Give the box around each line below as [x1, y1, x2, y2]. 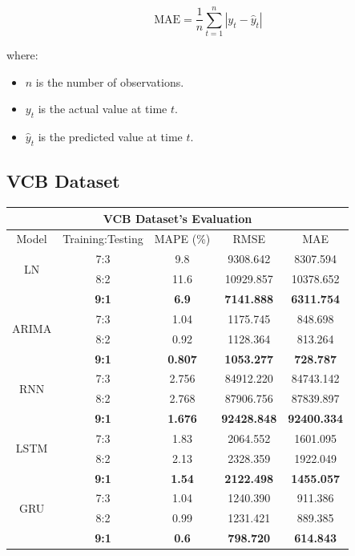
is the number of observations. [35, 73, 184, 90]
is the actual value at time [38, 100, 167, 117]
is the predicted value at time [38, 128, 183, 145]
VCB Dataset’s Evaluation [103, 209, 252, 226]
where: [6, 47, 38, 63]
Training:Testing [63, 230, 143, 247]
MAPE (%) [154, 230, 211, 247]
